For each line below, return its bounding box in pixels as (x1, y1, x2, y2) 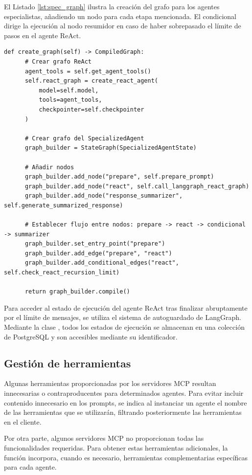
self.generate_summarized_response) (4, 202, 123, 209)
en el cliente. (4, 416, 42, 427)
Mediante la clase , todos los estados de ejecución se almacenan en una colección (4, 322, 245, 332)
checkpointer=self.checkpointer (39, 106, 144, 113)
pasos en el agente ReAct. (4, 30, 81, 40)
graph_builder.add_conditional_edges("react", (24, 259, 179, 267)
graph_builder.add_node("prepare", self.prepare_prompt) (24, 173, 214, 181)
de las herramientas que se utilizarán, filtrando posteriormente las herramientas (4, 407, 242, 417)
